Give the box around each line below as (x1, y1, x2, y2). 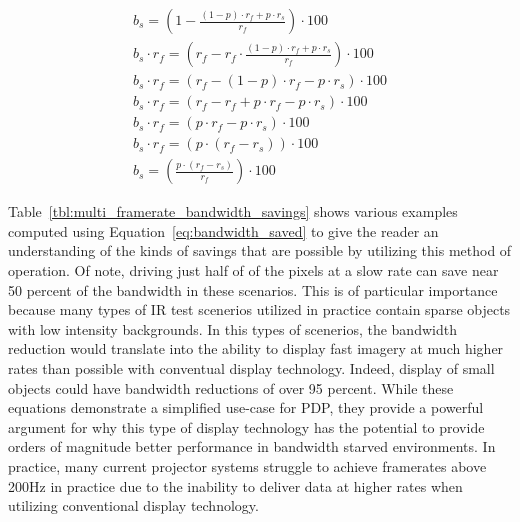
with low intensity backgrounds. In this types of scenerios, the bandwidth (8, 318, 457, 339)
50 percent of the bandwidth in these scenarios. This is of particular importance (8, 279, 498, 300)
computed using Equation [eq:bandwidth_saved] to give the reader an (8, 220, 439, 241)
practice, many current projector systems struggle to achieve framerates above (8, 455, 487, 476)
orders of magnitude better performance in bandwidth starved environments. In (8, 436, 496, 457)
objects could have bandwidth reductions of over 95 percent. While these (8, 377, 454, 398)
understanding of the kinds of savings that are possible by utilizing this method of (8, 240, 512, 261)
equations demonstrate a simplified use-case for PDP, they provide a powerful (8, 397, 484, 418)
